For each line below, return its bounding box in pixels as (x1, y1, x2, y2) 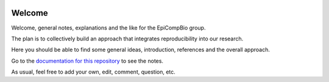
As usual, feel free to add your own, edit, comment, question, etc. (11, 68, 176, 75)
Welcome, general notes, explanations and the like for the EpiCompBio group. (11, 24, 206, 31)
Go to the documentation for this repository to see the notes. (11, 57, 164, 65)
